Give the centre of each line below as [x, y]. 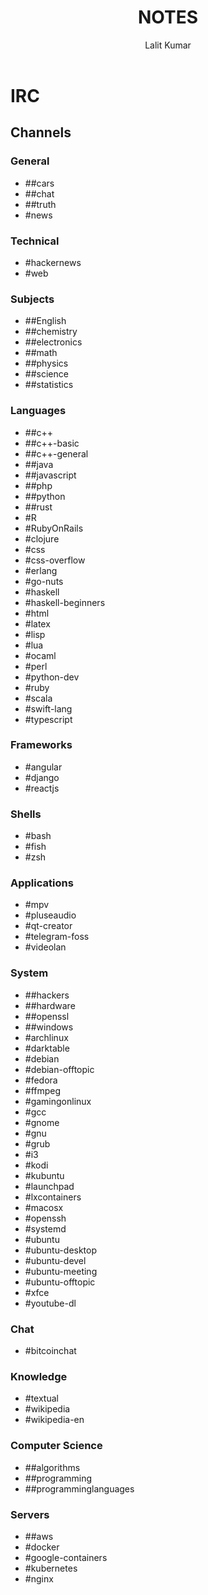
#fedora [41, 1080]
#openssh [45, 1218]
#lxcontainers [53, 1197]
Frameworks [41, 745]
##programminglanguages [79, 1488]
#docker [42, 1547]
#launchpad [49, 1186]
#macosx [44, 1207]
